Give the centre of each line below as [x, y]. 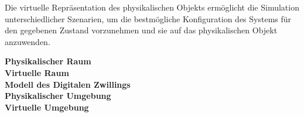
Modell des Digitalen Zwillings [68, 84]
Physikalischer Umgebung [58, 96]
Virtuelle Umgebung [47, 107]
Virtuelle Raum [37, 72]
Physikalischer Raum [48, 61]
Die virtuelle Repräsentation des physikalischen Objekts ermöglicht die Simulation [152, 7]
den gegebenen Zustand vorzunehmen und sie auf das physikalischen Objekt [141, 30]
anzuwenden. [28, 41]
